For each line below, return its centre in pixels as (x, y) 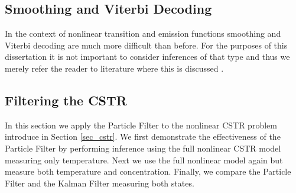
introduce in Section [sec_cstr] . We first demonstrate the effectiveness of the (143, 136)
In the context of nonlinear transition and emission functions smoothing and (143, 33)
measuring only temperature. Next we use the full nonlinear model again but (144, 160)
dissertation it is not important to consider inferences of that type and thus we (147, 57)
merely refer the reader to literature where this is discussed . (114, 68)
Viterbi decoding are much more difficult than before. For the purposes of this (146, 45)
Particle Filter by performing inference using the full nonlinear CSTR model (143, 148)
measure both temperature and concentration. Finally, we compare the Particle (148, 171)
